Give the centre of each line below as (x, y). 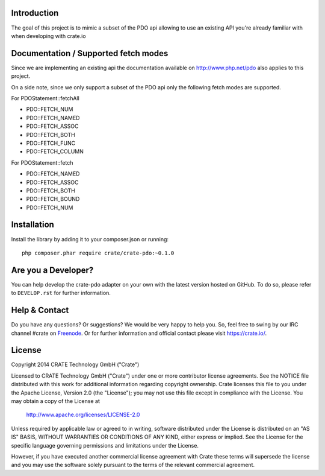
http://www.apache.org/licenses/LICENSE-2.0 (83, 415)
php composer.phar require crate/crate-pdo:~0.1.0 (98, 253)
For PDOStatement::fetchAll (45, 98)
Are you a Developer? (52, 270)
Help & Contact (40, 310)
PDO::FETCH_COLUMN (55, 151)
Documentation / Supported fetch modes (90, 53)
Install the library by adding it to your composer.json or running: (90, 239)
